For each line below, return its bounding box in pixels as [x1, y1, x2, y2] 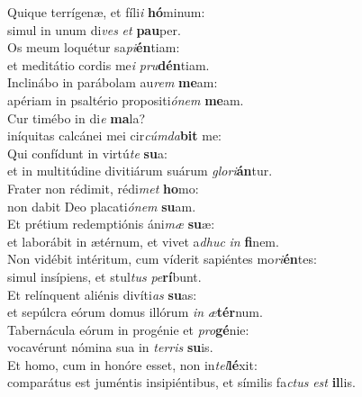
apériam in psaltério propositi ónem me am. [7, 90, 244, 109]
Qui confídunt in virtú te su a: [7, 143, 167, 162]
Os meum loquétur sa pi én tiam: [7, 38, 180, 57]
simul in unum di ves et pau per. [7, 20, 181, 39]
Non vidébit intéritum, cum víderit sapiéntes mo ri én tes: [7, 249, 317, 268]
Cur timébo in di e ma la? [7, 108, 145, 127]
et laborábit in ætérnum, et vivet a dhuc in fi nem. [7, 231, 279, 250]
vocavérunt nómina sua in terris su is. [7, 338, 213, 356]
